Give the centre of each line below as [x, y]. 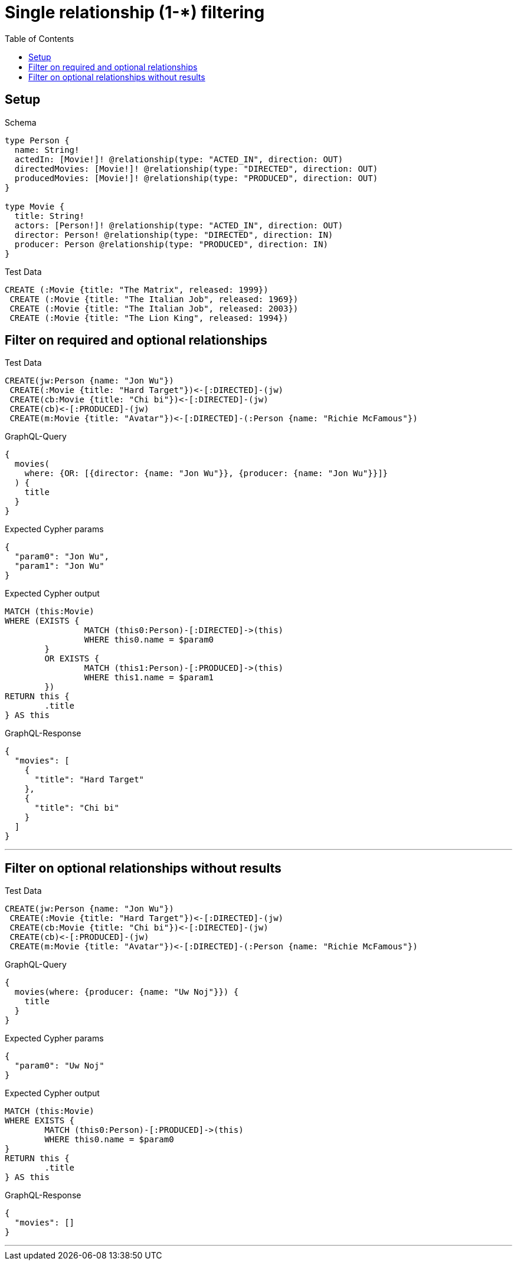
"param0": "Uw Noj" [59, 1066]
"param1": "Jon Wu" [59, 566]
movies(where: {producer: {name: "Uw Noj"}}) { [127, 992]
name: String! [47, 150]
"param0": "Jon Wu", [62, 557]
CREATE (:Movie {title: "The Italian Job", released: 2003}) [154, 308]
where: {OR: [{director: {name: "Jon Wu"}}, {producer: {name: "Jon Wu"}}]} [206, 473]
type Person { [37, 140]
